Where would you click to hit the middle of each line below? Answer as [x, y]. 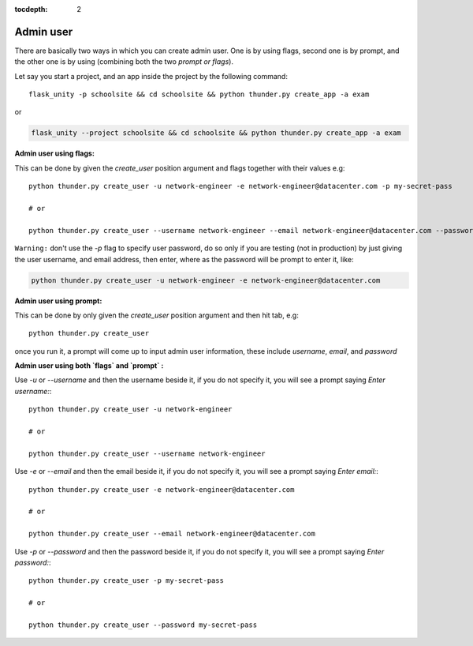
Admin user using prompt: [58, 301]
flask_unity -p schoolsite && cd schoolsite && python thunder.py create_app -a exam [199, 94]
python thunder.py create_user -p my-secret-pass [127, 581]
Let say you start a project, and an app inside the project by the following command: [151, 76]
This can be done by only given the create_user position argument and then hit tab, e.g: [156, 315]
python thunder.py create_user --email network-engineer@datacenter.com [172, 534]
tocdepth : [31, 9]
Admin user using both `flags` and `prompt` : [89, 366]
